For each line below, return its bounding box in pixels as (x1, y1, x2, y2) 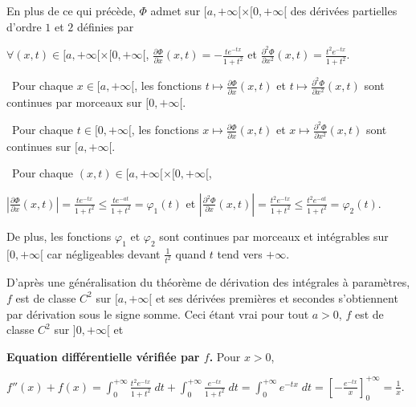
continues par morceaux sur (6, 93, 142, 110)
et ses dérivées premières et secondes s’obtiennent (155, 289, 398, 306)
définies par (76, 18, 134, 35)
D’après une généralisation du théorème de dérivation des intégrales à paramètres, (6, 274, 410, 291)
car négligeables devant (47, 245, 161, 262)
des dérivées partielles (290, 2, 398, 18)
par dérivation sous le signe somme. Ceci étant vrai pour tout (6, 305, 309, 322)
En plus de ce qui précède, (6, 2, 136, 18)
